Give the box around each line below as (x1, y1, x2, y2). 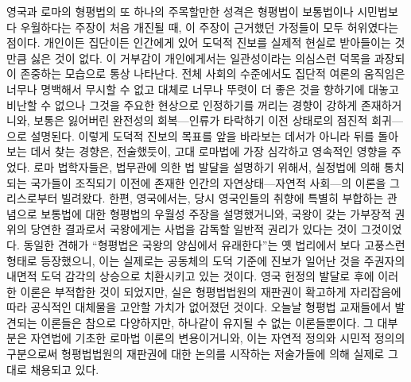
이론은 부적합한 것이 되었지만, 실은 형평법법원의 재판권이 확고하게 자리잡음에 (20, 283, 401, 299)
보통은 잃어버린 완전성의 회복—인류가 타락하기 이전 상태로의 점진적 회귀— (33, 112, 403, 129)
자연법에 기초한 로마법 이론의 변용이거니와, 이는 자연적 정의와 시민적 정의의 (30, 330, 405, 346)
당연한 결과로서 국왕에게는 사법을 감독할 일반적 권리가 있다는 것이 (30, 221, 358, 237)
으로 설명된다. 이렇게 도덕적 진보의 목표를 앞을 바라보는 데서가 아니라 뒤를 (6, 127, 374, 144)
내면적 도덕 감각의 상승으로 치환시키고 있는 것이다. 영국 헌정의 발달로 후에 (6, 268, 374, 284)
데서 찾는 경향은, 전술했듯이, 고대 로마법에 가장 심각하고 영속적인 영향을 (30, 143, 388, 160)
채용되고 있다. (30, 361, 99, 377)
